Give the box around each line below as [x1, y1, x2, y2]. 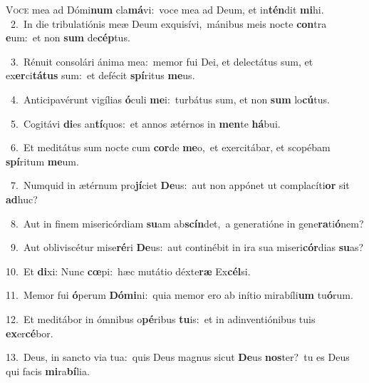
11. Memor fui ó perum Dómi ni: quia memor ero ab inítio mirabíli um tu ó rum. [6, 287, 353, 302]
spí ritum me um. [6, 153, 79, 168]
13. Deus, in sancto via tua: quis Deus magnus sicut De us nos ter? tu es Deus [6, 349, 350, 364]
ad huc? [6, 191, 38, 206]
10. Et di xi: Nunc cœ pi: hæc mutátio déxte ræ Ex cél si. [6, 263, 251, 278]
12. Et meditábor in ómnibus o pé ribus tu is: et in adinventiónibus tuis [6, 311, 316, 326]
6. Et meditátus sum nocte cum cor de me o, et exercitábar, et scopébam [10, 140, 331, 155]
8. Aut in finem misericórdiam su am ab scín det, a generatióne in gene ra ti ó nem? [10, 215, 364, 230]
